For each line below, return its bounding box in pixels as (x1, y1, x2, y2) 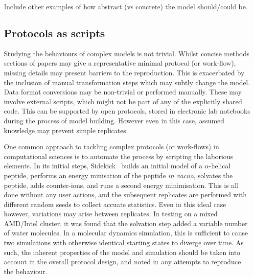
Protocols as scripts (4, 25, 105, 40)
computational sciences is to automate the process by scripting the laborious (4, 151, 233, 161)
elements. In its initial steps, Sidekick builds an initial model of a (4, 161, 203, 171)
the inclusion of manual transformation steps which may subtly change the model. (4, 77, 250, 87)
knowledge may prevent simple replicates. (4, 125, 128, 135)
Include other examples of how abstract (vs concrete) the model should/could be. (4, 1, 248, 11)
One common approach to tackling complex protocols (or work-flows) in (4, 141, 219, 152)
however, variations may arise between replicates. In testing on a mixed (4, 208, 218, 219)
